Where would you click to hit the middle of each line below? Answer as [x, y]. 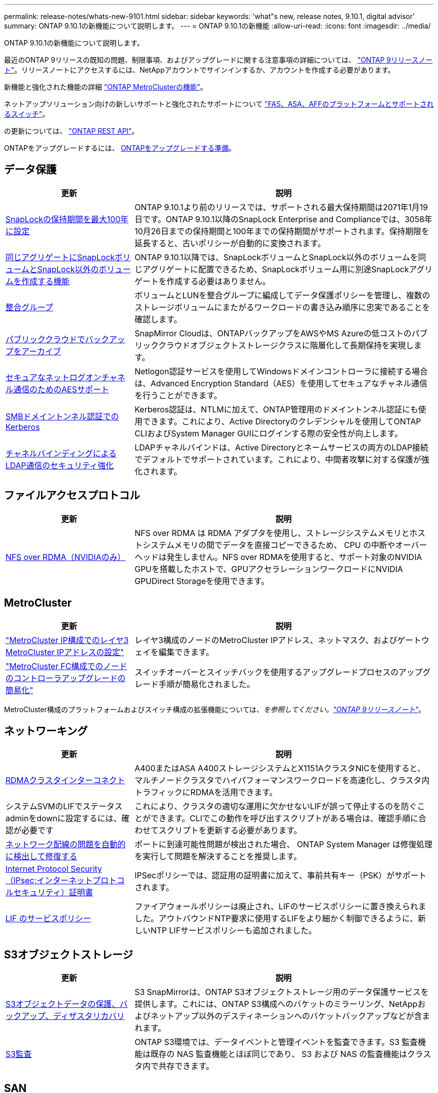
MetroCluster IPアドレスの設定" [65, 652]
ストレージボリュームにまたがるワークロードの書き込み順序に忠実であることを [282, 307]
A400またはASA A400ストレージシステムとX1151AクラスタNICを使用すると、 [280, 768]
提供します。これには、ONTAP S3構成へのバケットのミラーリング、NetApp [276, 1004]
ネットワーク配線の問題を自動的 [66, 845]
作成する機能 [46, 281]
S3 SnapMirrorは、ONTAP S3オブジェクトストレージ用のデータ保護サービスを [282, 992]
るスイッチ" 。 [27, 114]
